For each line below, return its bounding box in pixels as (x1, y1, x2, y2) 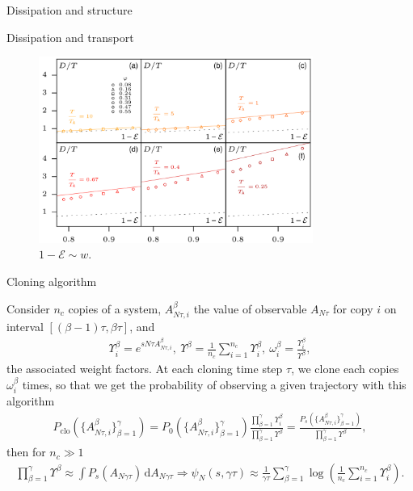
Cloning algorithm (6, 272, 97, 289)
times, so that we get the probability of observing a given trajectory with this (22, 376, 407, 392)
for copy (333, 300, 373, 317)
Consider (6, 300, 50, 317)
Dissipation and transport (6, 28, 134, 45)
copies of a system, (68, 300, 162, 317)
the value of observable (193, 300, 307, 317)
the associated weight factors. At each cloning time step (6, 360, 283, 377)
